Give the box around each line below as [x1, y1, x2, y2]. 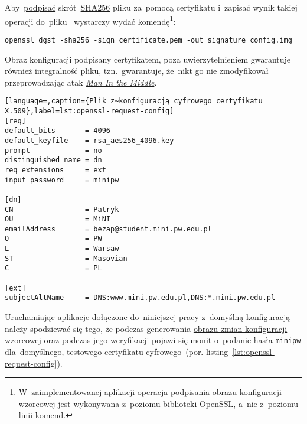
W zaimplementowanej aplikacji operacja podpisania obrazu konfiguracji [18, 386, 282, 398]
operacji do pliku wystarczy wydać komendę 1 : [5, 13, 176, 27]
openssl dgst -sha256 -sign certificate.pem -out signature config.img [5, 35, 292, 44]
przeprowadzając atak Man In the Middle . [5, 76, 157, 88]
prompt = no [5, 146, 102, 155]
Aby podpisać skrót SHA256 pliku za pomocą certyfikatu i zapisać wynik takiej [5, 1, 298, 13]
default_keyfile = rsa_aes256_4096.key [5, 136, 174, 145]
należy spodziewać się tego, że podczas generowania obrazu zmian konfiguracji [5, 322, 288, 334]
